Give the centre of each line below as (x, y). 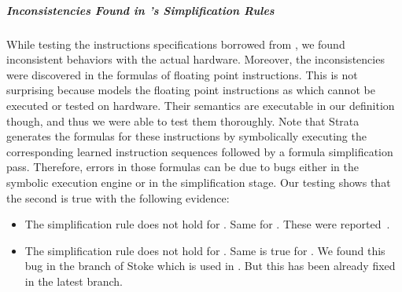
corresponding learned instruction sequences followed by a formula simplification (200, 151)
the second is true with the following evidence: (118, 197)
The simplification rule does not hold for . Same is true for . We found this (205, 250)
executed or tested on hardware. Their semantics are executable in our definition (201, 105)
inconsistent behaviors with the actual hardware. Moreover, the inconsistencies (195, 59)
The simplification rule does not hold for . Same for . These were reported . (207, 224)
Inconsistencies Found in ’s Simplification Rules (140, 10)
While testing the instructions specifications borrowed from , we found (176, 44)
